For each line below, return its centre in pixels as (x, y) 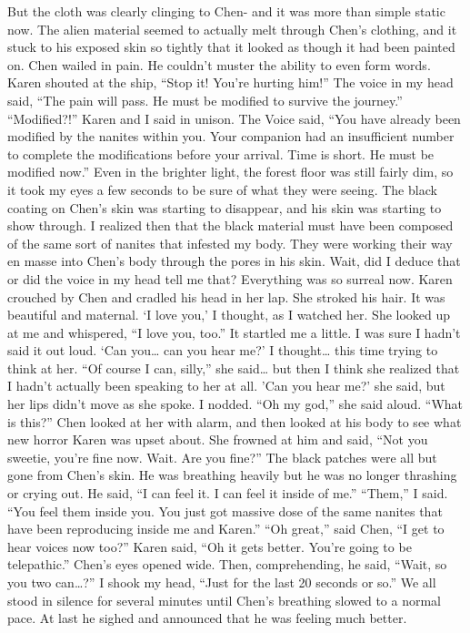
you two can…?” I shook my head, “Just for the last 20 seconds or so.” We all (222, 582)
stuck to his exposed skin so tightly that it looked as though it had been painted (231, 47)
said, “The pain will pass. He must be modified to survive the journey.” (205, 100)
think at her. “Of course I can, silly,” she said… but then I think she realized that (234, 368)
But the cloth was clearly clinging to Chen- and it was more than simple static (226, 11)
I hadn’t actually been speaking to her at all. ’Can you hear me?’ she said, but (226, 386)
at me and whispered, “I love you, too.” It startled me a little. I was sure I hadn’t (234, 332)
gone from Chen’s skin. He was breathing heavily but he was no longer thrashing (232, 475)
